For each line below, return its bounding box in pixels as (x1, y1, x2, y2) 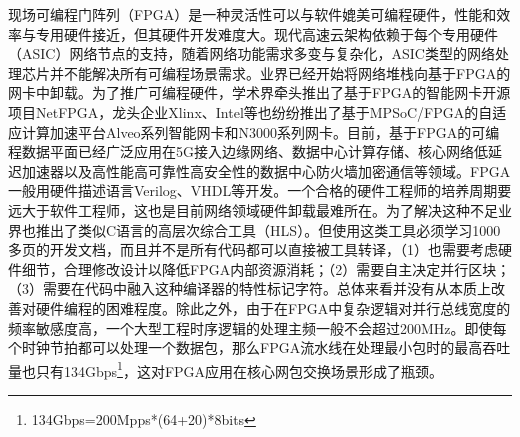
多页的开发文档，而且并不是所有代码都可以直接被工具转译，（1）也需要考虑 (8, 239, 498, 260)
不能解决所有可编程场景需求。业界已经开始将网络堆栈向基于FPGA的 (63, 62, 511, 83)
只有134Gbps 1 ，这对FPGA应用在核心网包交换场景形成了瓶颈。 (35, 357, 444, 381)
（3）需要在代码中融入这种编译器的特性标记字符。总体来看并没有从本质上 (8, 278, 491, 299)
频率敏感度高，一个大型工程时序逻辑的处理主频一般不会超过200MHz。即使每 (8, 317, 507, 338)
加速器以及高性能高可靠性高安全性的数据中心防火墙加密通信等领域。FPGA (21, 160, 511, 181)
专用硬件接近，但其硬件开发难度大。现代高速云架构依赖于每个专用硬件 (35, 23, 498, 44)
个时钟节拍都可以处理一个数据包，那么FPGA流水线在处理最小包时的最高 (8, 337, 483, 358)
